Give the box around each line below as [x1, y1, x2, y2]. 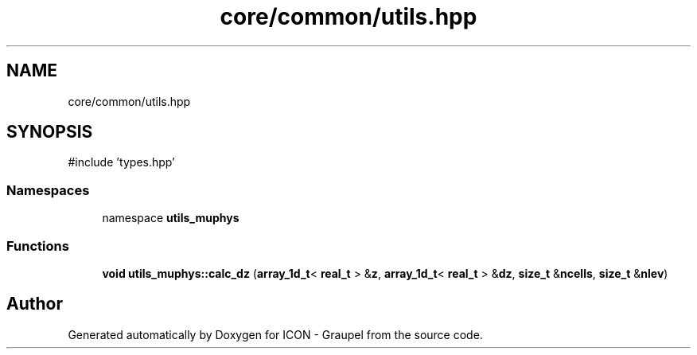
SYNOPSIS [6, 122, 93, 142]
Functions [6, 237, 69, 254]
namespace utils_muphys [102, 211, 239, 225]
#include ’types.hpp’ [68, 155, 175, 170]
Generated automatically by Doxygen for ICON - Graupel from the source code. [68, 327, 483, 341]
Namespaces [6, 181, 90, 198]
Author [6, 294, 63, 314]
